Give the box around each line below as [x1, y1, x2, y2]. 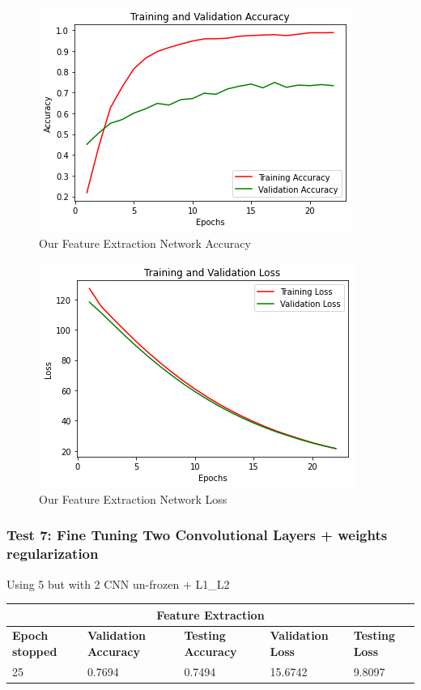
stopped [12, 643, 57, 660]
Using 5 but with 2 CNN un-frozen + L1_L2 [6, 575, 230, 592]
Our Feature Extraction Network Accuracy [39, 234, 251, 251]
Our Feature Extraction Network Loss [39, 490, 228, 507]
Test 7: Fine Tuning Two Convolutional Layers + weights [6, 525, 388, 545]
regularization [6, 543, 99, 564]
